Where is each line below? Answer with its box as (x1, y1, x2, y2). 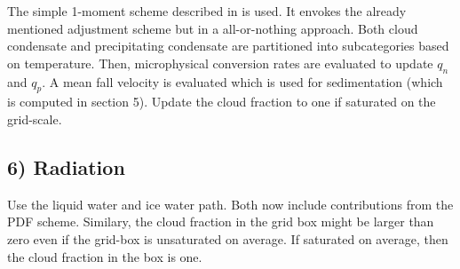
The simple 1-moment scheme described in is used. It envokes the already (7, 2, 407, 20)
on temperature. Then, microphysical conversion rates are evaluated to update (7, 53, 433, 72)
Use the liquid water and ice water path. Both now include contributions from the (7, 194, 454, 213)
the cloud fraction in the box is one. (7, 247, 202, 265)
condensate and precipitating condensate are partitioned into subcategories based (7, 36, 449, 55)
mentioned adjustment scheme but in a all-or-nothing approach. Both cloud (7, 19, 418, 37)
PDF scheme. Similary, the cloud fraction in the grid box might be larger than (7, 212, 434, 231)
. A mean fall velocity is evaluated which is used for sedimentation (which (42, 72, 443, 91)
